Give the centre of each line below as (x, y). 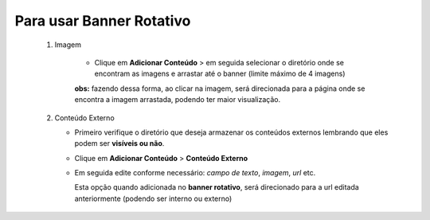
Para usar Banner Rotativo (103, 21)
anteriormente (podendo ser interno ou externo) (153, 198)
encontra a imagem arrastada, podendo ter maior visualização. (178, 100)
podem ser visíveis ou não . (119, 143)
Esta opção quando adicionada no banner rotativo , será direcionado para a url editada (217, 187)
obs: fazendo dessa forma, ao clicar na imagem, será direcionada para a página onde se (220, 88)
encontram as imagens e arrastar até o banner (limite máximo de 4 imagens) (220, 74)
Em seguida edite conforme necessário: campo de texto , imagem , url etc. (195, 173)
